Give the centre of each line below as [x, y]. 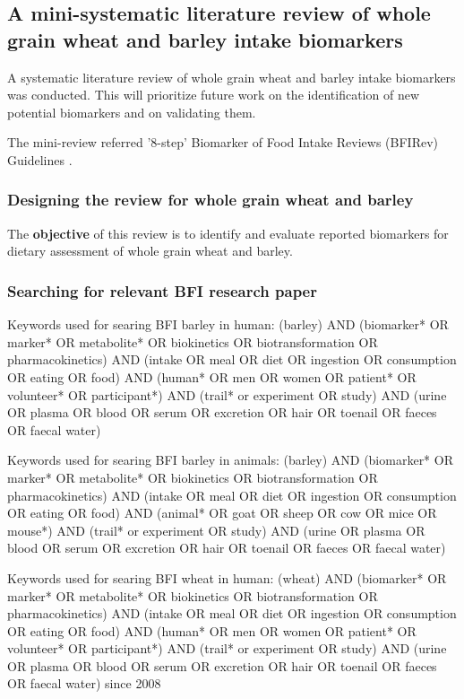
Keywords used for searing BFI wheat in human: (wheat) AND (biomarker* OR [227, 577]
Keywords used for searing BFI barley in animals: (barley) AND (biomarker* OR [230, 460]
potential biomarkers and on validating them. [132, 112]
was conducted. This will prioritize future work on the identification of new [213, 95]
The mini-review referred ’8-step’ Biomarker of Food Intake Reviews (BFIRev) [223, 142]
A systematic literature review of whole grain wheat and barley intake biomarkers [232, 77]
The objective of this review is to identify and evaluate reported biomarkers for [228, 233]
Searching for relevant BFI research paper [162, 290]
